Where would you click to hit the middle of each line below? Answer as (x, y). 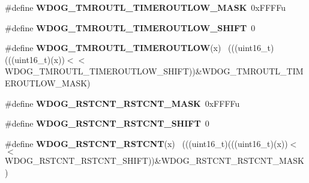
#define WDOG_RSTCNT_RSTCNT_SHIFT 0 (107, 123)
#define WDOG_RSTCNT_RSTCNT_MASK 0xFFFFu (122, 103)
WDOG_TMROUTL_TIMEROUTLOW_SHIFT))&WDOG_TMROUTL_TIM (154, 71)
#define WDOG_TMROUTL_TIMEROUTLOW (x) (113, 48)
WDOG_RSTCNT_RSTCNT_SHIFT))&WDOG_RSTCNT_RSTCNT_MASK (154, 160)
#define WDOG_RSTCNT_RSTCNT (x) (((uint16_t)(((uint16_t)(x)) (146, 143)
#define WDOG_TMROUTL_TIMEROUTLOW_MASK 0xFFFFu (145, 7)
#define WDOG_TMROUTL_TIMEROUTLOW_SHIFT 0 (130, 27)
